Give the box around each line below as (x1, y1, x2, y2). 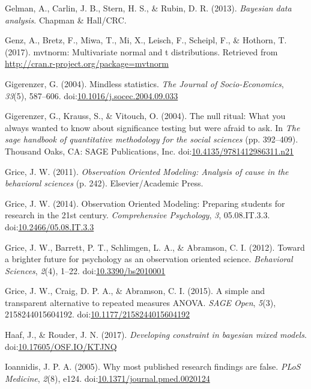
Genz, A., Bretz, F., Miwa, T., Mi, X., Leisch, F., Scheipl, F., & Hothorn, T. (5, 34, 287, 46)
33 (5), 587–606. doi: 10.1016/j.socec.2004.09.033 (5, 89, 178, 102)
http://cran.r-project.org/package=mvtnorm (5, 57, 169, 70)
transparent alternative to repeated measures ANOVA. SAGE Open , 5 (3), (5, 296, 276, 308)
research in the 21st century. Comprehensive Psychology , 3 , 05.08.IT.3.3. (5, 209, 270, 221)
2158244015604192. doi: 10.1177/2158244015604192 (5, 308, 190, 320)
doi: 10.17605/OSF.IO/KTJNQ (5, 340, 117, 352)
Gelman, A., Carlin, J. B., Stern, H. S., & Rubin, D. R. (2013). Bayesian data (5, 2, 292, 14)
